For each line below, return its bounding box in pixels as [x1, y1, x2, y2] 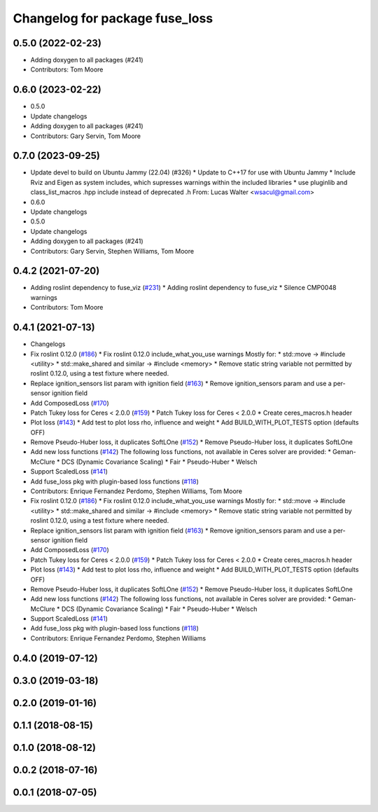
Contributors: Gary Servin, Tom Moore [30, 132, 141, 140]
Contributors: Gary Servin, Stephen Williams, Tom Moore [30, 247, 195, 255]
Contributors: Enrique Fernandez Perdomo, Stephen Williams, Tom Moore [30, 487, 243, 495]
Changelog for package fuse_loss [13, 11, 213, 26]
